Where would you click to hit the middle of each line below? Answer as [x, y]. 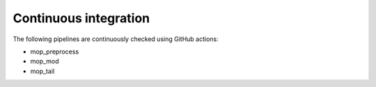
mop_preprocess [55, 52]
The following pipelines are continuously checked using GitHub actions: [116, 39]
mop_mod [45, 61]
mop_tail [42, 71]
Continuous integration [81, 18]
